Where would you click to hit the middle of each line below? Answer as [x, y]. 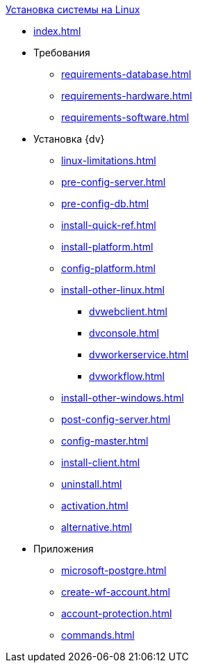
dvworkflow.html [127, 376]
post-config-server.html [116, 419]
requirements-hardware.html [127, 96]
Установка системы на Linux [73, 9]
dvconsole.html [124, 333]
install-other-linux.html [113, 290]
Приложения [64, 549]
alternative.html [97, 527]
